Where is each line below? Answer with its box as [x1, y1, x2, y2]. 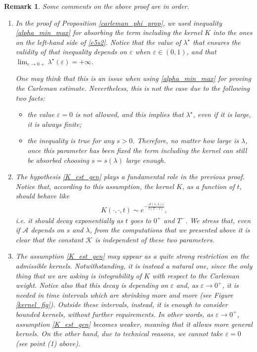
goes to [130, 215, 151, 225]
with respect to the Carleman [152, 270, 239, 280]
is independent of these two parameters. [95, 234, 214, 244]
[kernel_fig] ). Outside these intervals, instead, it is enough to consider [15, 299, 228, 310]
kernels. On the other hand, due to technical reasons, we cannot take [15, 328, 223, 339]
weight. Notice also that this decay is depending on [15, 280, 168, 290]
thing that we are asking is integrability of [15, 270, 142, 280]
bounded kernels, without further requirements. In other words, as [15, 309, 214, 319]
